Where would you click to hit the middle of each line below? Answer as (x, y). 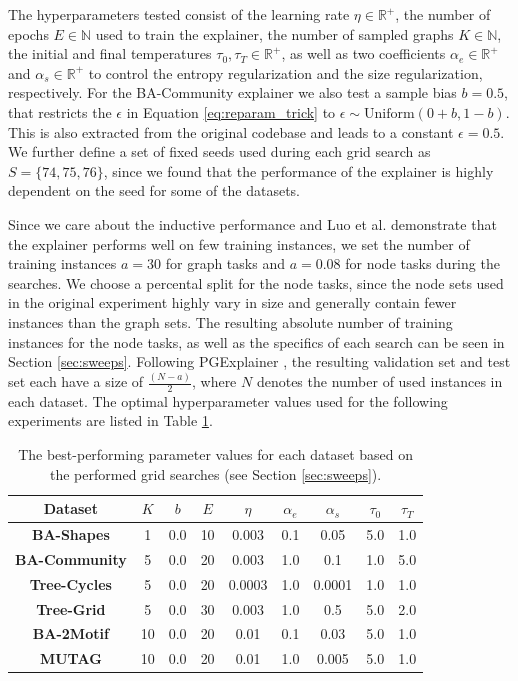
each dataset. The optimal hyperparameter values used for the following (228, 400)
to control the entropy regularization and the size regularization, (285, 72)
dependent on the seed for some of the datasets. (154, 190)
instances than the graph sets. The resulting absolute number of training (230, 321)
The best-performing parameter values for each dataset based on (215, 454)
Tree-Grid (71, 608)
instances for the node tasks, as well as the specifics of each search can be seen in (256, 341)
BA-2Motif (70, 633)
